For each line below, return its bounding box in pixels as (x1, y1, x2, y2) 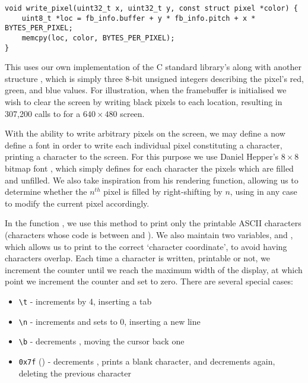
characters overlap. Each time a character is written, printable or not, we (5, 252, 271, 264)
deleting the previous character (18, 366, 131, 379)
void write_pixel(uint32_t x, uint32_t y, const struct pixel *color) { (5, 4, 298, 12)
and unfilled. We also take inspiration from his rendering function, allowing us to (5, 173, 299, 186)
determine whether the (5, 185, 87, 198)
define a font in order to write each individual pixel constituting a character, (5, 138, 282, 151)
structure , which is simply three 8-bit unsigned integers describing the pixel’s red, (5, 72, 304, 84)
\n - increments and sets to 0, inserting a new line (18, 315, 201, 327)
